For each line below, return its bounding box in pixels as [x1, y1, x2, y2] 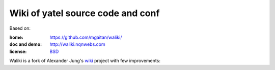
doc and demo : [9, 41, 42, 47]
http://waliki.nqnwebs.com [49, 41, 105, 47]
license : [9, 48, 27, 54]
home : [9, 34, 24, 40]
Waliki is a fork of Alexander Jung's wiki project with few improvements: [9, 58, 160, 64]
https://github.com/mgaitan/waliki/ [49, 34, 122, 40]
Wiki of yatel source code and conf [9, 8, 160, 19]
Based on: [9, 25, 31, 31]
